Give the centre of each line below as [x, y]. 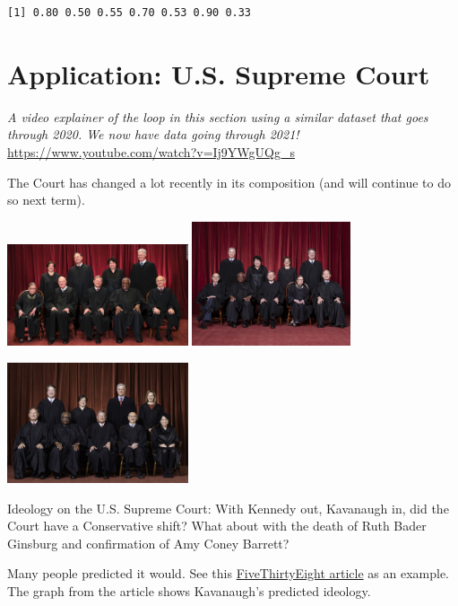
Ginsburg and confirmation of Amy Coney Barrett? [148, 543]
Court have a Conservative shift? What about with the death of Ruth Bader [217, 526]
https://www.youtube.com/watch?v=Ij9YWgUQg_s [151, 151]
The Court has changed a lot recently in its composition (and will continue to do [229, 182]
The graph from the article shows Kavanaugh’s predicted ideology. [189, 590]
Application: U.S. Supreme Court [219, 73]
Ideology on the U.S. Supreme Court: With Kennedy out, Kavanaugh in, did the [228, 508]
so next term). [46, 200]
